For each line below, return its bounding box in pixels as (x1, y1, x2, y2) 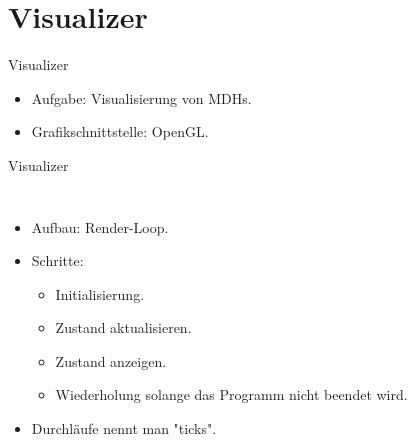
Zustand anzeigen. (55, 350, 167, 371)
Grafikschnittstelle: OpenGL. (31, 121, 209, 142)
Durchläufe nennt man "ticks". (31, 418, 217, 439)
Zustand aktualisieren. (55, 317, 192, 338)
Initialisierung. (55, 283, 145, 304)
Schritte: (31, 250, 84, 271)
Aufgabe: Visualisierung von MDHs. (31, 87, 252, 108)
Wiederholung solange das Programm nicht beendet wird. (55, 384, 408, 405)
